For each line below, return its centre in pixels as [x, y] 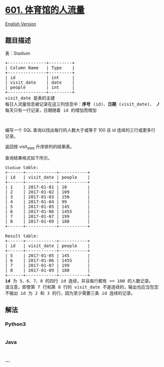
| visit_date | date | [40, 82]
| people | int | [40, 87]
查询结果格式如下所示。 [29, 158]
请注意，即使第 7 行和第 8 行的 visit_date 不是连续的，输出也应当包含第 [84, 287]
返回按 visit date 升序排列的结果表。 [40, 147]
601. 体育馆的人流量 [45, 10]
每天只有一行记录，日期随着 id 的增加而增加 [51, 110]
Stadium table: [22, 167]
